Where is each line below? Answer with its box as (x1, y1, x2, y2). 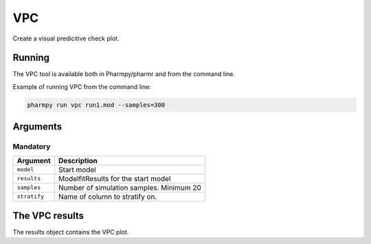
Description (58, 156, 98, 165)
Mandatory (12, 142, 51, 151)
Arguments (12, 121, 63, 133)
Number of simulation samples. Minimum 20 (58, 182, 202, 192)
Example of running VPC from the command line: (12, 82, 151, 90)
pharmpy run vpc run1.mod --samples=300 (27, 101, 165, 109)
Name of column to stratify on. (58, 192, 157, 202)
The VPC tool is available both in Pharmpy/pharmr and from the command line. (12, 70, 235, 78)
